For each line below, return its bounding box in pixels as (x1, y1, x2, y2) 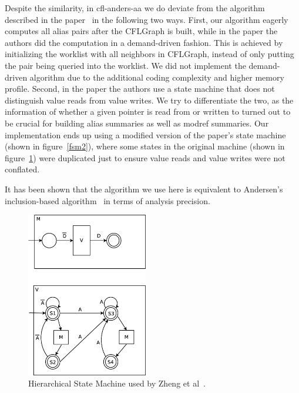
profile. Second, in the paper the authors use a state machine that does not (5, 82, 275, 95)
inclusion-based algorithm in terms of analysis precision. (5, 194, 210, 207)
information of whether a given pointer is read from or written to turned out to (5, 105, 291, 118)
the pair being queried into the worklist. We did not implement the (5, 59, 246, 71)
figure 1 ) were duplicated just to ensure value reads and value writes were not (5, 151, 285, 164)
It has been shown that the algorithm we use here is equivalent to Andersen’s (5, 182, 283, 195)
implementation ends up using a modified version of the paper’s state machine (5, 128, 286, 141)
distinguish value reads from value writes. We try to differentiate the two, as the (5, 94, 294, 106)
